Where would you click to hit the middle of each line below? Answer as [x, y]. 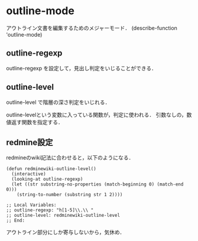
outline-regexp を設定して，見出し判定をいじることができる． [82, 68]
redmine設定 [30, 142]
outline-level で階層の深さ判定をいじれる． [58, 102]
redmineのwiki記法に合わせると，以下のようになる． [70, 158]
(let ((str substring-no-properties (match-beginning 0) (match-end [98, 184]
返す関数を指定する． [37, 122]
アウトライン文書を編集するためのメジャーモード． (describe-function [92, 28]
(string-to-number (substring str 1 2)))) [70, 195]
